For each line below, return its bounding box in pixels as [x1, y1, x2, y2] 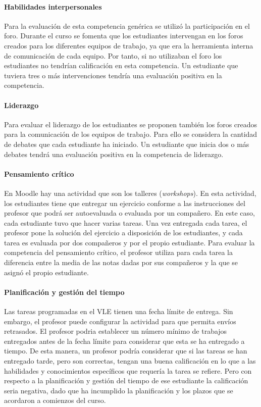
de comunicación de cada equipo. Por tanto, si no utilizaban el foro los [4, 50, 222, 61]
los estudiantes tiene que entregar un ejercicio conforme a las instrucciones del [4, 197, 245, 208]
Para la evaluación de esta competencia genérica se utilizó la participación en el [4, 20, 250, 31]
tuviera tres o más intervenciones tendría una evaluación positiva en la [4, 70, 222, 80]
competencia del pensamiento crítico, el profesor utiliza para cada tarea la [4, 247, 233, 258]
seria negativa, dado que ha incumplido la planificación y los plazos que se [4, 385, 233, 395]
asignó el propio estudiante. [4, 267, 89, 277]
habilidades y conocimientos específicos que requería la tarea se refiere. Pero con [4, 365, 252, 376]
